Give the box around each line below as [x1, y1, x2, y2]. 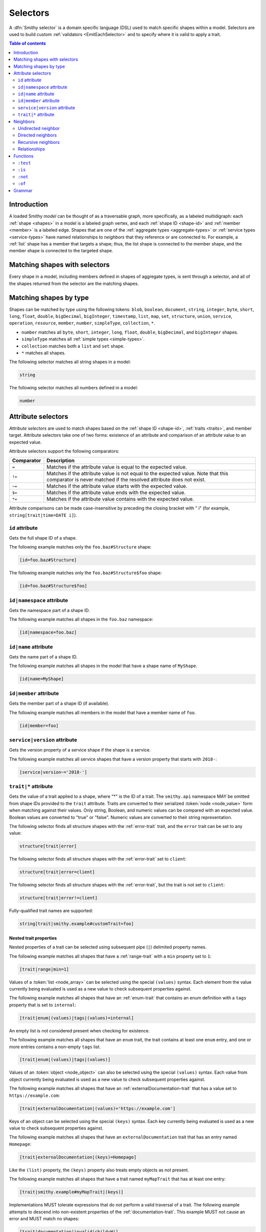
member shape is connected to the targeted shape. [9, 248, 113, 254]
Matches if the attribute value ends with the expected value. [46, 489, 186, 496]
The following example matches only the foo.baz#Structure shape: [9, 544, 152, 550]
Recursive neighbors [18, 139, 60, 145]
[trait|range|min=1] [19, 966, 69, 972]
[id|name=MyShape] [19, 676, 64, 682]
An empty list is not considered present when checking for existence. [9, 1027, 150, 1033]
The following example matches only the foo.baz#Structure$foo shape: [9, 570, 162, 576]
